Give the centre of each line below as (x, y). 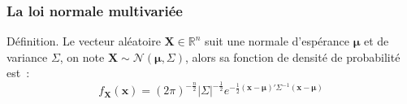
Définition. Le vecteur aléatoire (84, 41)
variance (27, 56)
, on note (82, 56)
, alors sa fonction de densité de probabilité (293, 56)
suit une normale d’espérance (277, 41)
